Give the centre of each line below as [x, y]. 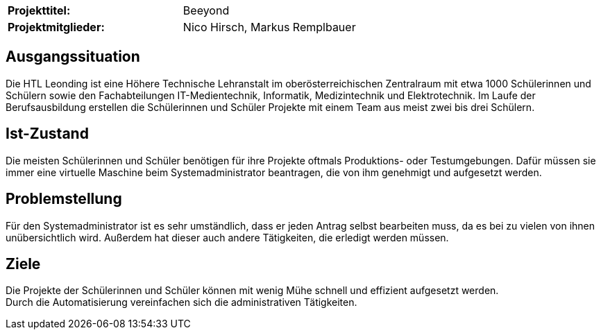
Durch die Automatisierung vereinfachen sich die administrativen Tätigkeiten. [181, 302]
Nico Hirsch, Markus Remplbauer [269, 27]
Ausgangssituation [73, 57]
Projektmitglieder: [56, 27]
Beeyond [206, 10]
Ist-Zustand [47, 134]
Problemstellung [64, 199]
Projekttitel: [39, 10]
